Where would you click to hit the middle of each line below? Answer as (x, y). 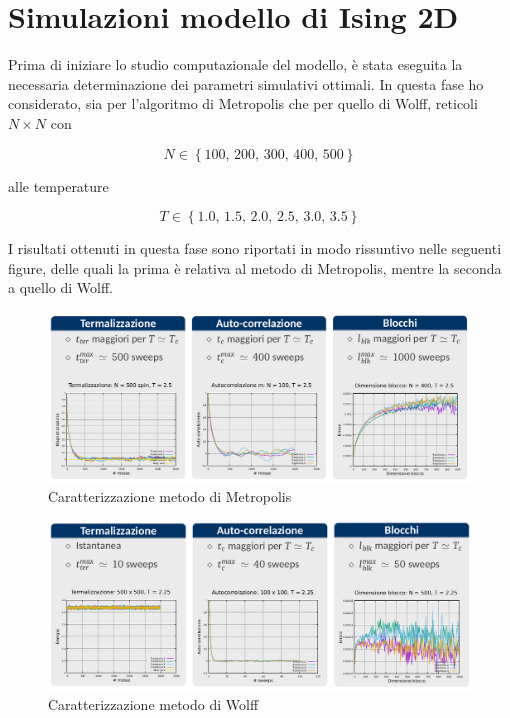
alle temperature (58, 185)
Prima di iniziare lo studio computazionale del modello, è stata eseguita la (235, 64)
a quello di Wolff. (61, 287)
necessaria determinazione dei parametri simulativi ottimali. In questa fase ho (246, 83)
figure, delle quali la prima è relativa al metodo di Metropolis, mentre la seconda (255, 267)
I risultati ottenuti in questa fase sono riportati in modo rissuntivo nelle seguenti (255, 248)
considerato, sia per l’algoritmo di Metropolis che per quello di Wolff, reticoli (243, 103)
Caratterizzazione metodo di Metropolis (170, 496)
